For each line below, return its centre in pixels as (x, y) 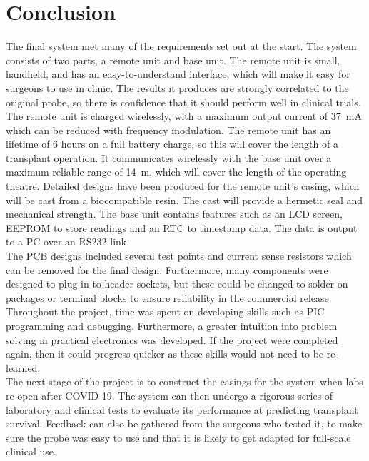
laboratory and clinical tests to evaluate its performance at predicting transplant (182, 409)
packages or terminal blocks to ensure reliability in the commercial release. (169, 297)
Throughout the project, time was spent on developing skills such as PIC (165, 311)
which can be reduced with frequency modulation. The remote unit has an (168, 130)
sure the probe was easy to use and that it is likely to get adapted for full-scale (178, 437)
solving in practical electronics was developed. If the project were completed (172, 339)
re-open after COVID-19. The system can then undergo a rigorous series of (170, 395)
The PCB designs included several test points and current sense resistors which (179, 256)
